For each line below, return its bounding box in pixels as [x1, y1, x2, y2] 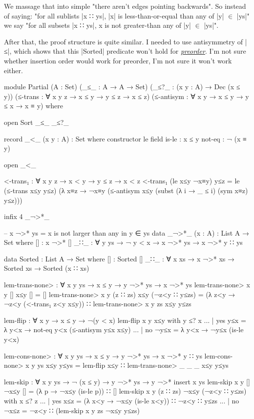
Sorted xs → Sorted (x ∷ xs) [4, 263, 89, 273]
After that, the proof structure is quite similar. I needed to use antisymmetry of [4, 36, 243, 46]
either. [4, 65, 23, 75]
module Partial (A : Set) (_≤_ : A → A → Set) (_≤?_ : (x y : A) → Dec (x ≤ [4, 81, 240, 92]
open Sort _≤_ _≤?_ [4, 117, 69, 127]
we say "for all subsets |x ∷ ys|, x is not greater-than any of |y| [4, 20, 191, 30]
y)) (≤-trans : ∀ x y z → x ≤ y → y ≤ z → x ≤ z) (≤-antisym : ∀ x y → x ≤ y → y [4, 91, 249, 101]
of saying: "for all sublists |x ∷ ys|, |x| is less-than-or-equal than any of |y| [4, 10, 224, 20]
